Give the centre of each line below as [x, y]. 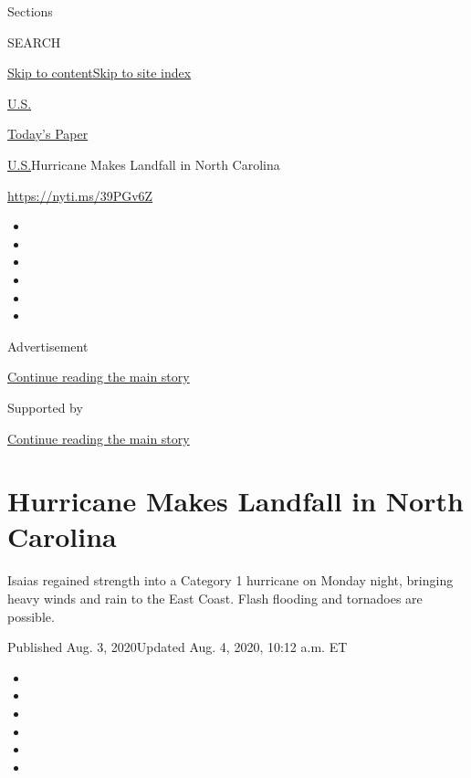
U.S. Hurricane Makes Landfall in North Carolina [144, 164]
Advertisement [48, 346]
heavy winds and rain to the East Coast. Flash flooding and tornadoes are [215, 598]
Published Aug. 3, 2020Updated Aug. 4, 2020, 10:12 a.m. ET [178, 647]
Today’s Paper [48, 134]
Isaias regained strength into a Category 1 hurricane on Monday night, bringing [230, 580]
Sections [30, 11]
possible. [31, 616]
